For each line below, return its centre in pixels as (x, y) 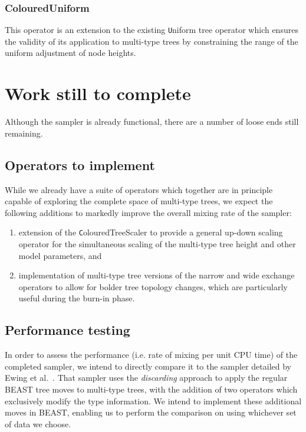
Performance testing (68, 330)
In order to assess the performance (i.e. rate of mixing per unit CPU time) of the (151, 355)
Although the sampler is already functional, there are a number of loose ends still (152, 122)
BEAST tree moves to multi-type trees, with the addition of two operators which (151, 389)
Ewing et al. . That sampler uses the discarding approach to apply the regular (146, 378)
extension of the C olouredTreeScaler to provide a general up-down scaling (151, 232)
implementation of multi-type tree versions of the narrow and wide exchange (157, 275)
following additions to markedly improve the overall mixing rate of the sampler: (148, 212)
